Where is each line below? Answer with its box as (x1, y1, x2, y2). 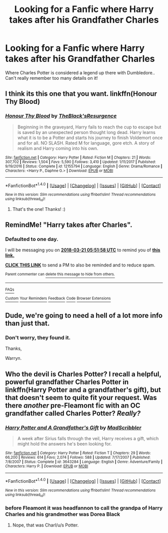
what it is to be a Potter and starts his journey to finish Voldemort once (17, 135, 163, 141)
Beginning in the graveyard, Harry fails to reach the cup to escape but (17, 124, 161, 130)
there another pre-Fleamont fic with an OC (5, 401, 140, 410)
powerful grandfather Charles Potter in (5, 377, 129, 386)
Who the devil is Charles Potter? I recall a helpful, (5, 370, 161, 378)
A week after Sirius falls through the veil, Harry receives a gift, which (17, 435, 159, 441)
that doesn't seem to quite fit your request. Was (5, 393, 157, 402)
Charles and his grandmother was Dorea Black (5, 510, 120, 517)
